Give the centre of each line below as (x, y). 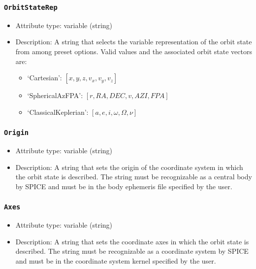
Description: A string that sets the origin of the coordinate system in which (129, 167)
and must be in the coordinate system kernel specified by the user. (116, 261)
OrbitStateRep (31, 7)
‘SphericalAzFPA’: (55, 95)
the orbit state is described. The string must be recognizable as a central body (134, 177)
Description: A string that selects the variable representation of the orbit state (134, 42)
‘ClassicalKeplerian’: (58, 112)
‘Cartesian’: (45, 78)
